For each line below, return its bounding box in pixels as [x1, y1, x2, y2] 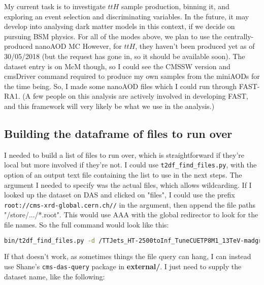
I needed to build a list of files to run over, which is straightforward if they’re [4, 149, 245, 160]
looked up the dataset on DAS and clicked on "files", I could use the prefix [4, 189, 235, 200]
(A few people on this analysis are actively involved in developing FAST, [22, 91, 248, 101]
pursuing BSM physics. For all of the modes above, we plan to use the [4, 31, 222, 41]
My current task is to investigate [4, 1, 106, 11]
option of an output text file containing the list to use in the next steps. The [4, 169, 242, 180]
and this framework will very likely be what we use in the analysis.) [4, 100, 215, 111]
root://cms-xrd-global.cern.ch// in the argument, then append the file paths [4, 199, 256, 210]
